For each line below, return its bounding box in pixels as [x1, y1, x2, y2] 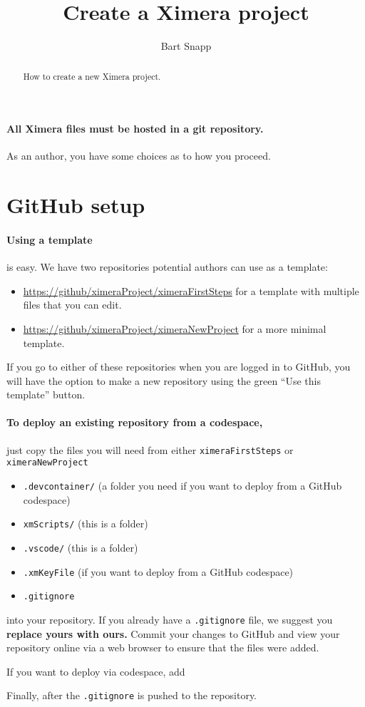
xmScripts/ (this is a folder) [23, 516, 148, 531]
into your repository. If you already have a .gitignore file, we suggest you [6, 611, 333, 626]
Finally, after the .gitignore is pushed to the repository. [6, 688, 257, 703]
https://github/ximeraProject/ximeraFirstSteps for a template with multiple [23, 283, 359, 298]
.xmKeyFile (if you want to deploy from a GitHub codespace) [23, 564, 294, 579]
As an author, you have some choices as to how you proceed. [6, 148, 271, 163]
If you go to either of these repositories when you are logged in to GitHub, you [6, 359, 351, 374]
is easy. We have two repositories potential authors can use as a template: [6, 259, 328, 274]
